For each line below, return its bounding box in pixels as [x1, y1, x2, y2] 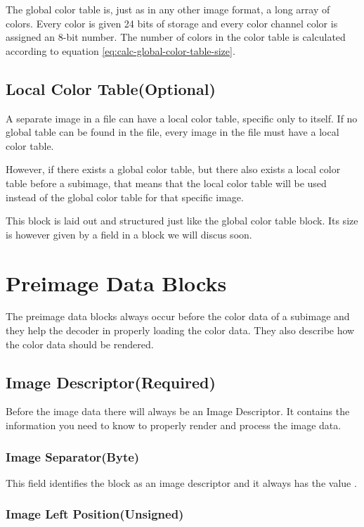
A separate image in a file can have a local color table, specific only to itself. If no [6, 110, 358, 125]
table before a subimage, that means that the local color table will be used [6, 175, 327, 190]
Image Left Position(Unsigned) [6, 505, 184, 523]
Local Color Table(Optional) [6, 77, 216, 99]
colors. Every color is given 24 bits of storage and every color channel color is [6, 15, 338, 30]
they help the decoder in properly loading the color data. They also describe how [6, 323, 355, 338]
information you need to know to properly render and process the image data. [6, 418, 342, 433]
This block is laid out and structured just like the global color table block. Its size [6, 213, 358, 228]
